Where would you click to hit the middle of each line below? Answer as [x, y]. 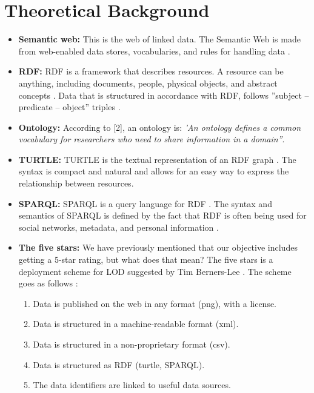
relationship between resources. [76, 183]
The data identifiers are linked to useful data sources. [132, 385]
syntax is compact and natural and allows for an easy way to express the [154, 171]
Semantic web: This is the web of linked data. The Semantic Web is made [159, 39]
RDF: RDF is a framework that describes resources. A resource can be [151, 71]
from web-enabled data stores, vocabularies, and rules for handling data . [154, 51]
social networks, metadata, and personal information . [119, 227]
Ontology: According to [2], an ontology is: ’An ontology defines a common [160, 127]
